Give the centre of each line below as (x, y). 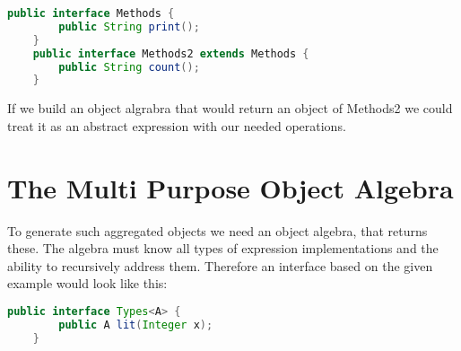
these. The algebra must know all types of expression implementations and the (223, 248)
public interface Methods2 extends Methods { (171, 53)
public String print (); (129, 26)
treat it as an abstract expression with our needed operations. (177, 125)
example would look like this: (87, 283)
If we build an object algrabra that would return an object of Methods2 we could (230, 108)
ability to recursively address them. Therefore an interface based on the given (220, 265)
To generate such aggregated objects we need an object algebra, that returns (217, 230)
